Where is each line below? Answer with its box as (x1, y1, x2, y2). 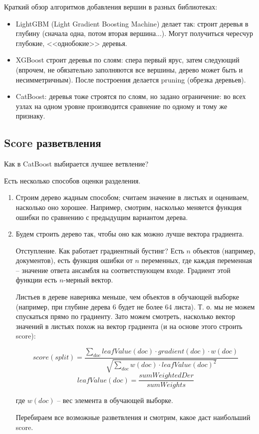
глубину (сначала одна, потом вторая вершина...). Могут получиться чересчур (15, 28, 253, 38)
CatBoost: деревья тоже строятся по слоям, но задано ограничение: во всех (15, 91, 246, 101)
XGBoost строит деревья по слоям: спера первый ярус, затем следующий (15, 54, 240, 65)
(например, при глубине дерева (15, 301, 111, 311)
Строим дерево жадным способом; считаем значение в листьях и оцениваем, (15, 192, 249, 202)
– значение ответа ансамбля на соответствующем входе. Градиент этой (15, 264, 231, 275)
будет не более (118, 301, 163, 311)
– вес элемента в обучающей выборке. (57, 395, 173, 405)
